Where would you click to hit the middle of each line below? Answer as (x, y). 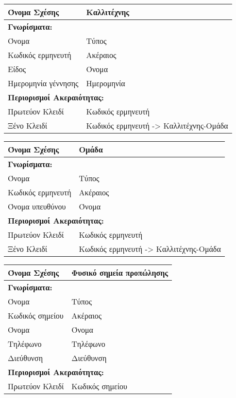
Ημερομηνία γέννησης (43, 83)
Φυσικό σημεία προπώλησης (120, 273)
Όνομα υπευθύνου (37, 206)
